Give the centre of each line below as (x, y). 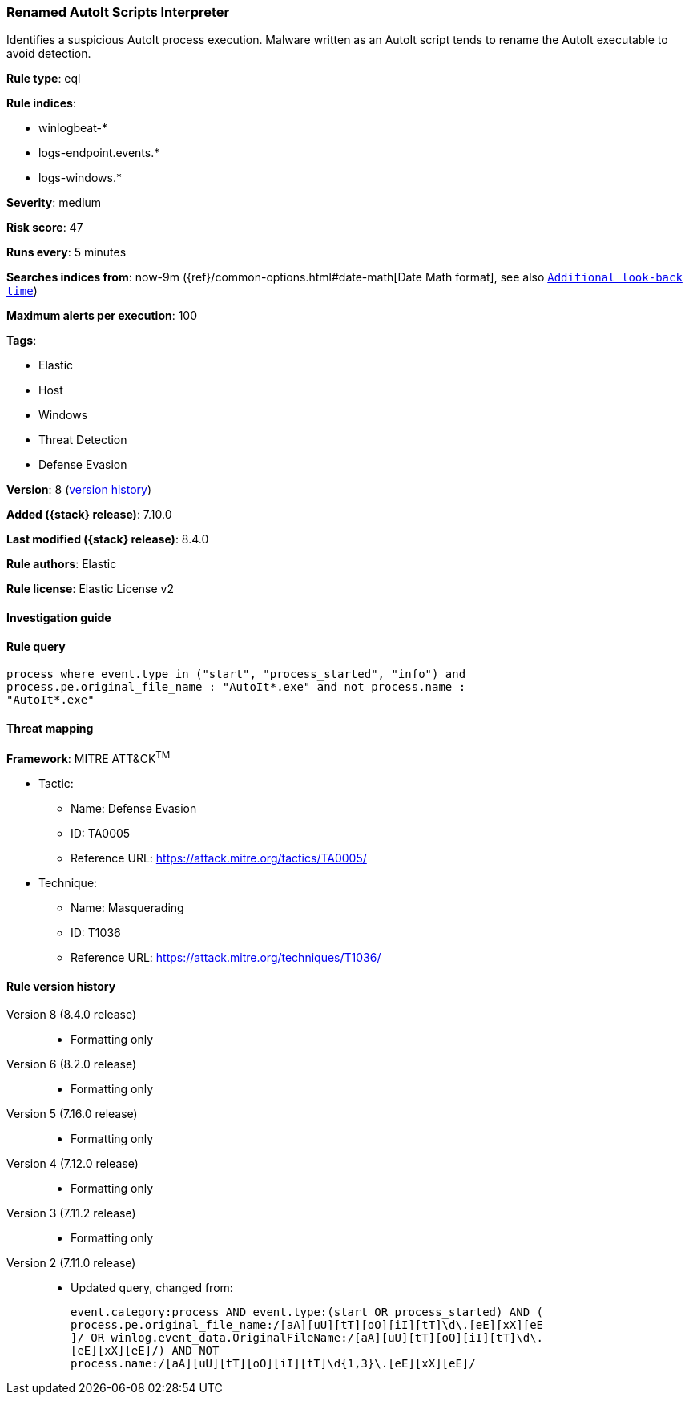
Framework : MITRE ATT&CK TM (89, 758)
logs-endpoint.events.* (99, 153)
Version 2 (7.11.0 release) (71, 1263)
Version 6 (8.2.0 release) (72, 1064)
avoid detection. (49, 54)
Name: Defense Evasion (134, 809)
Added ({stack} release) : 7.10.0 (89, 515)
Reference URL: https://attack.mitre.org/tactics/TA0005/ (219, 858)
